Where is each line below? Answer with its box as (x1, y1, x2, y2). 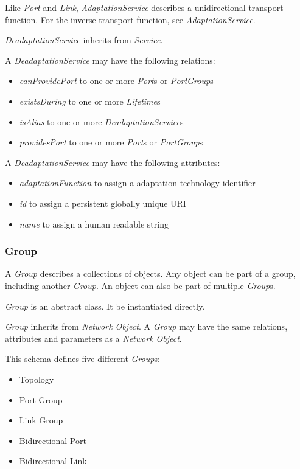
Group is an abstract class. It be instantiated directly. (5, 299, 205, 312)
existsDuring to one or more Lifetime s (19, 94, 161, 107)
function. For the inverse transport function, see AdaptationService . (5, 13, 256, 26)
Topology (19, 372, 54, 385)
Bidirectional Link (19, 454, 87, 467)
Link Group (19, 414, 63, 426)
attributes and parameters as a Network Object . (5, 332, 182, 344)
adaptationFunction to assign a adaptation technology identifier (19, 176, 256, 189)
